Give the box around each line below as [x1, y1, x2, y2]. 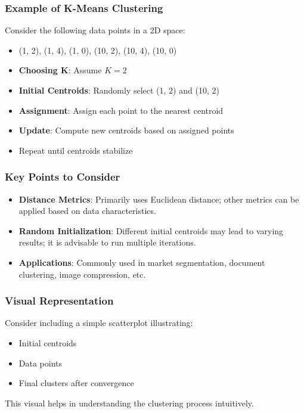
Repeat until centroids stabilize [18, 144, 133, 156]
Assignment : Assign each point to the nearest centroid [18, 104, 224, 116]
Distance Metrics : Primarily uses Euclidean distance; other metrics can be [18, 192, 299, 205]
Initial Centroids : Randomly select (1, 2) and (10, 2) [18, 84, 219, 96]
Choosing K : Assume [18, 64, 102, 76]
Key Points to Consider [5, 169, 120, 184]
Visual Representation [5, 293, 114, 308]
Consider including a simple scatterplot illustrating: [5, 316, 193, 329]
